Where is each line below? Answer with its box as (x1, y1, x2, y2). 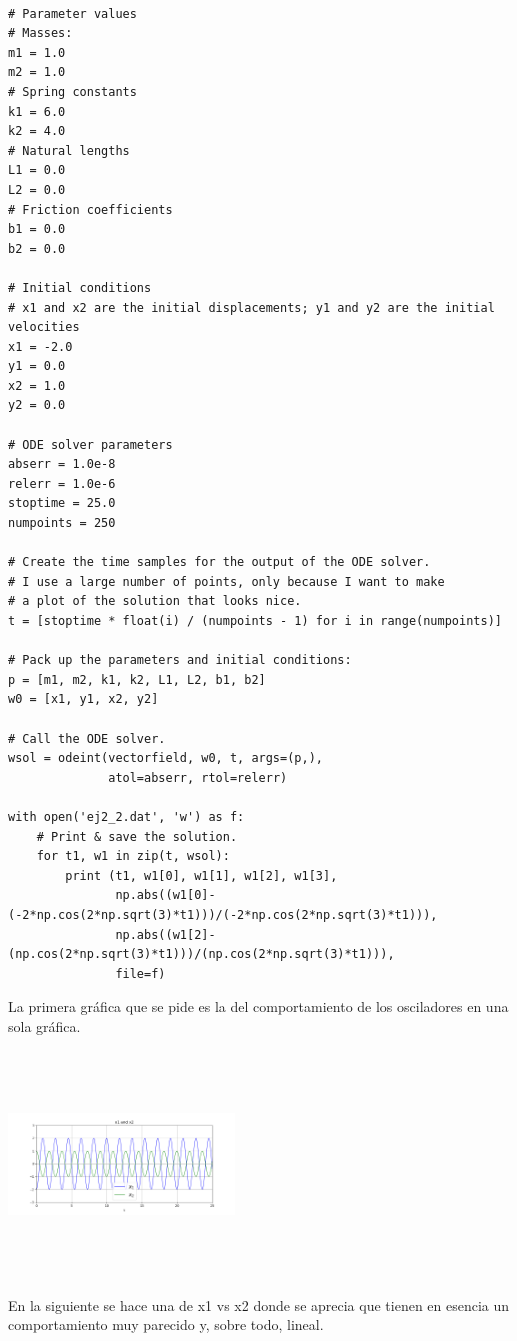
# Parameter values (8, 6, 137, 21)
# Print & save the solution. (36, 829, 238, 844)
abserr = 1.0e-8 (8, 457, 116, 472)
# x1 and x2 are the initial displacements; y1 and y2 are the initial (8, 300, 495, 315)
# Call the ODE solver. (8, 731, 166, 746)
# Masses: (8, 26, 73, 41)
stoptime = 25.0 (8, 496, 116, 511)
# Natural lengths (8, 143, 130, 158)
